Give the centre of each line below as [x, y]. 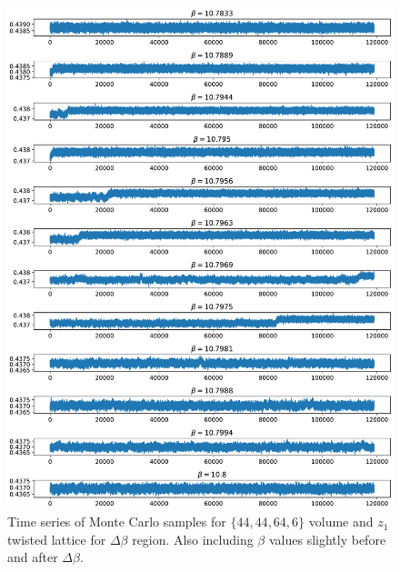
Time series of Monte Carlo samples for [117, 522]
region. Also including [193, 539]
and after [33, 557]
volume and [341, 522]
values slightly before [327, 539]
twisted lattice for [57, 539]
